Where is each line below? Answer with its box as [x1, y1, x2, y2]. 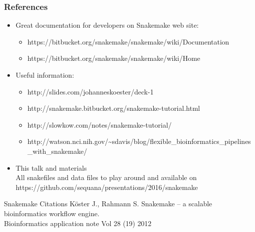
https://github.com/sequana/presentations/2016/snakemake [15, 182, 198, 192]
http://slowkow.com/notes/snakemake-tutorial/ [27, 119, 172, 130]
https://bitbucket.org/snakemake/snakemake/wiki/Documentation [27, 36, 229, 46]
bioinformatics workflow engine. [4, 208, 100, 218]
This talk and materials [15, 162, 87, 173]
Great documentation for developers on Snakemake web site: [15, 20, 199, 30]
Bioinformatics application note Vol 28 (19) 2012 [4, 218, 152, 228]
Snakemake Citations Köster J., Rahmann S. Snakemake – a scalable [4, 198, 212, 209]
